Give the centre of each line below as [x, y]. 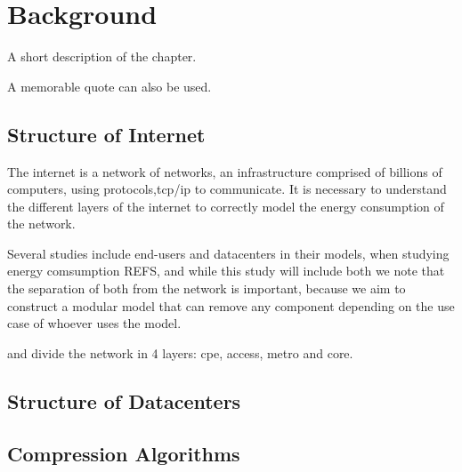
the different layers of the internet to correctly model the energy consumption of [226, 206]
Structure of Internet [106, 134]
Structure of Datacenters [124, 400]
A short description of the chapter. [102, 56]
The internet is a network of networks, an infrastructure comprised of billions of [225, 171]
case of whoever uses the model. [94, 323]
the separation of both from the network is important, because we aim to [207, 288]
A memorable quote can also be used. [109, 86]
